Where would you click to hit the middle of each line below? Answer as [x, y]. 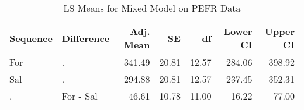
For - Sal [80, 96]
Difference [86, 38]
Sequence [31, 38]
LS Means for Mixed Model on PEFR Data [152, 8]
